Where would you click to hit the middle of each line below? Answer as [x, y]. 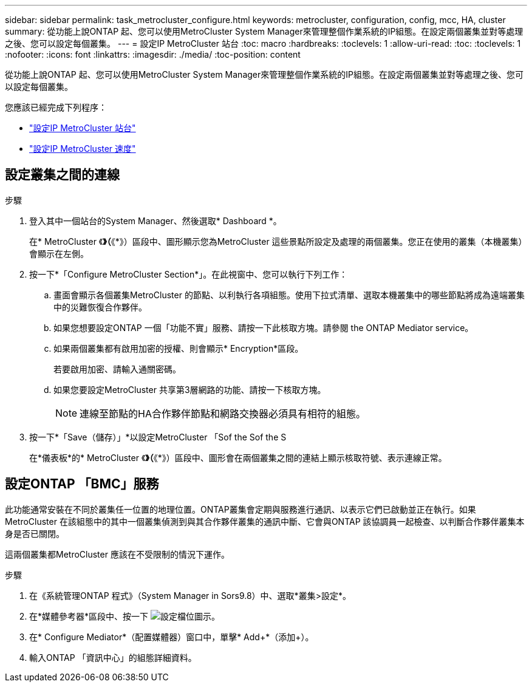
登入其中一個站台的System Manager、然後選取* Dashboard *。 [155, 220]
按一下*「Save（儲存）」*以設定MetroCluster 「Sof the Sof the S [158, 437]
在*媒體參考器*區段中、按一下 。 [124, 616]
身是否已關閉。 [35, 533]
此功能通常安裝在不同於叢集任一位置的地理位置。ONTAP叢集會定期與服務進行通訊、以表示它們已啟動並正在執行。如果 [240, 509]
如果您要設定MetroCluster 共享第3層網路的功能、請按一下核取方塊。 [190, 389]
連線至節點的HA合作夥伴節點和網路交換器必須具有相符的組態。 [223, 413]
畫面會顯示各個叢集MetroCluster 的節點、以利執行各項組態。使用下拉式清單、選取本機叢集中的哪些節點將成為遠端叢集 [289, 295]
